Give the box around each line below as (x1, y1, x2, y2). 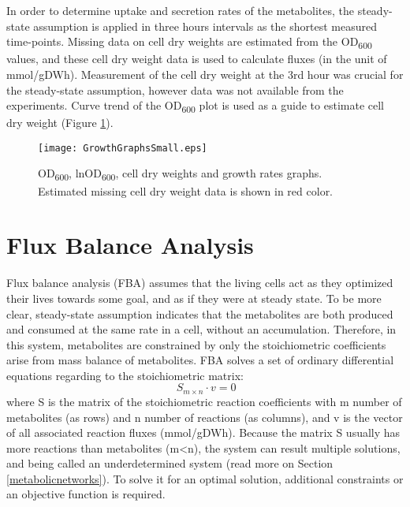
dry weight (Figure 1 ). (6, 114, 114, 131)
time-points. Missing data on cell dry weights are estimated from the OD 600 (6, 33, 372, 51)
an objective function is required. (6, 486, 166, 502)
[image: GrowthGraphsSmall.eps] (38, 142, 207, 154)
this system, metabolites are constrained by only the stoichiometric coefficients (6, 336, 386, 352)
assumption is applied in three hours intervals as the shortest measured (33, 17, 377, 34)
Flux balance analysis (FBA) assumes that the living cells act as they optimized (6, 274, 393, 291)
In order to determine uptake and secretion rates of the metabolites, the (6, 2, 355, 18)
